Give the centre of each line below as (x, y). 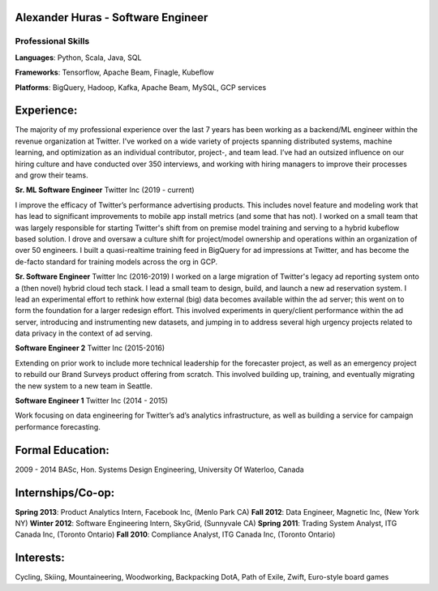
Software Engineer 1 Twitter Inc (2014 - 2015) (91, 400)
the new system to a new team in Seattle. (84, 386)
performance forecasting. (58, 426)
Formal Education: (62, 450)
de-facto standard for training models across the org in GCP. (116, 261)
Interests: (40, 558)
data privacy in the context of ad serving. (84, 333)
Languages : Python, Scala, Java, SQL (78, 58)
